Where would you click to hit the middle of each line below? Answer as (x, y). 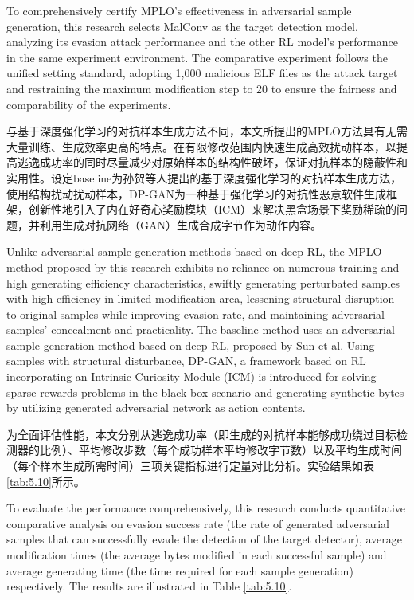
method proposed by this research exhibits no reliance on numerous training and (203, 267)
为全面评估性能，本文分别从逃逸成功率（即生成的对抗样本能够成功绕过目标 (201, 434)
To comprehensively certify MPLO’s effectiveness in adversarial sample (179, 10)
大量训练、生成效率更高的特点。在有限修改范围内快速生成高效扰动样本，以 (201, 146)
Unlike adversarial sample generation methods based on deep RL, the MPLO (194, 251)
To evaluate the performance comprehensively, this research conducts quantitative (206, 508)
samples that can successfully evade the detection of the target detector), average (205, 539)
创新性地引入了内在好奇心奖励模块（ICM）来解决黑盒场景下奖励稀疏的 (212, 209)
